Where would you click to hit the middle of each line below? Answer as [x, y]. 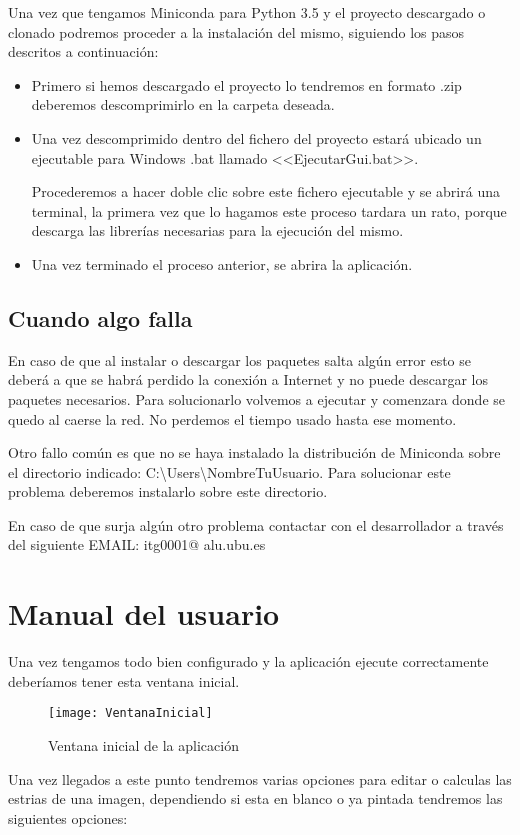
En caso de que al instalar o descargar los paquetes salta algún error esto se [239, 359]
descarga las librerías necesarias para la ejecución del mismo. [217, 230]
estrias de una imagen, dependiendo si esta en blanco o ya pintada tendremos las [255, 798]
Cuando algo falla [100, 317]
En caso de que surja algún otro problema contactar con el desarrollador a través [256, 524]
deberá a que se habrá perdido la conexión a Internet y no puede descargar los [248, 379]
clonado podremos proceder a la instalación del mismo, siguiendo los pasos [236, 31]
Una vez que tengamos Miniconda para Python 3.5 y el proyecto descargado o [247, 12]
